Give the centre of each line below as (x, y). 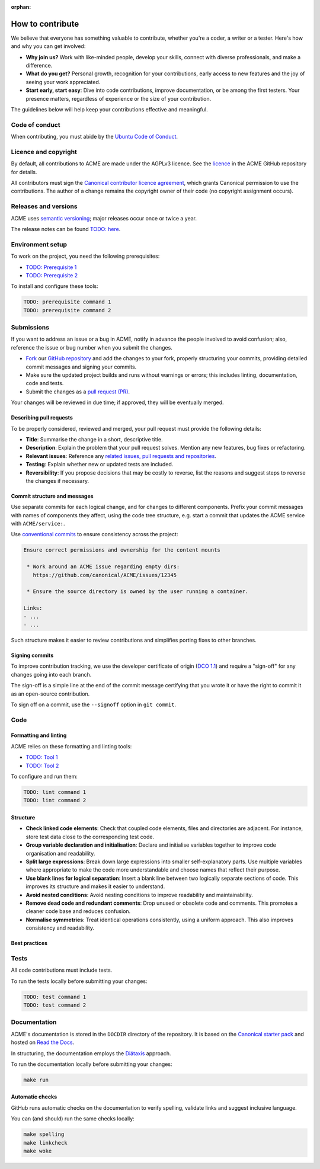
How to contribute (45, 24)
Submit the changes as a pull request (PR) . (78, 392)
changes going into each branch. (51, 674)
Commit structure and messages (52, 496)
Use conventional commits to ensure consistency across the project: (95, 534)
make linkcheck (45, 1143)
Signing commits (32, 655)
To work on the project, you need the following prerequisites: (85, 256)
